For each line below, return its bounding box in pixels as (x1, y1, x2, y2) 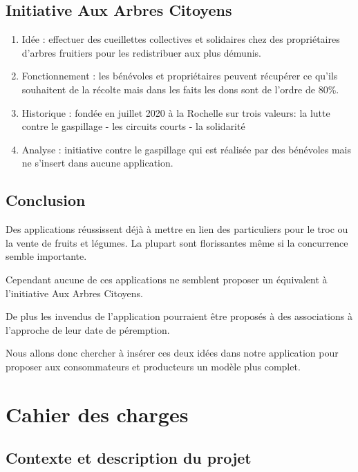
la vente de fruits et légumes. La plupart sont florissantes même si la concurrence (6, 235, 348, 249)
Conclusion (6, 189, 86, 211)
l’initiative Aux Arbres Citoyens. (6, 285, 143, 300)
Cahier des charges (6, 399, 189, 428)
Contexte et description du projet (6, 447, 252, 469)
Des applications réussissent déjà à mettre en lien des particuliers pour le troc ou (6, 222, 348, 236)
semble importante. (6, 249, 87, 263)
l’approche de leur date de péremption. (6, 322, 170, 337)
